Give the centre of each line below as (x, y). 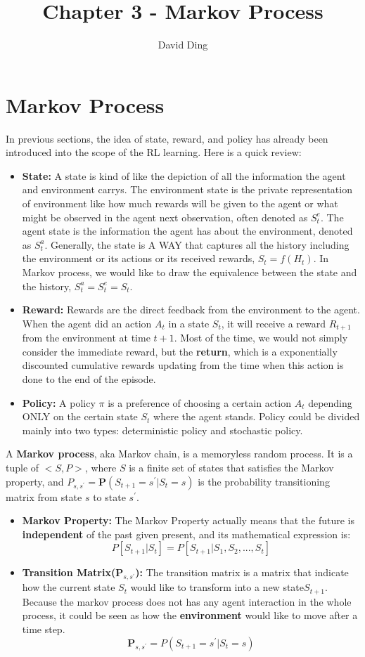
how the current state (69, 587)
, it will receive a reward (273, 323)
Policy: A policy (59, 402)
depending (330, 402)
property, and (35, 481)
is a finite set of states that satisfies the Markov (231, 467)
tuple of (23, 467)
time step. (44, 629)
